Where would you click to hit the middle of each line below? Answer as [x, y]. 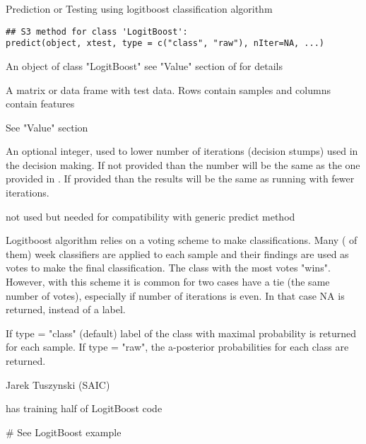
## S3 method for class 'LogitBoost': [97, 31]
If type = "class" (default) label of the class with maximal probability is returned [181, 333]
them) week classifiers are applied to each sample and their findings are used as [177, 253]
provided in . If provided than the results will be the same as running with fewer [180, 179]
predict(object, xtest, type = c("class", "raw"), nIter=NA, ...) [165, 43]
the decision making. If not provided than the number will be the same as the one [183, 164]
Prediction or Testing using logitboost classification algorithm [139, 8]
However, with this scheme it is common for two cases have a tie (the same [168, 282]
